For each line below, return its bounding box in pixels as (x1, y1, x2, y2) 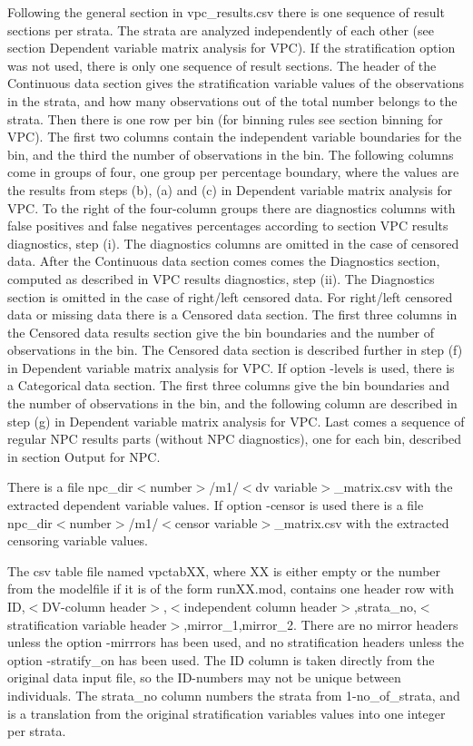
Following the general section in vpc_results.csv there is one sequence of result (7, 3, 445, 21)
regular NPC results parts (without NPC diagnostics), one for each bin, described (7, 429, 462, 448)
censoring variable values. (7, 531, 149, 550)
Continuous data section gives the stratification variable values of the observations (7, 74, 465, 93)
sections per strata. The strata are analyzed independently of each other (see (7, 20, 434, 39)
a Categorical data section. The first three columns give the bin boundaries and (7, 376, 449, 395)
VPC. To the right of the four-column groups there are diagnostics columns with (7, 198, 456, 217)
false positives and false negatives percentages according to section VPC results (7, 216, 448, 235)
